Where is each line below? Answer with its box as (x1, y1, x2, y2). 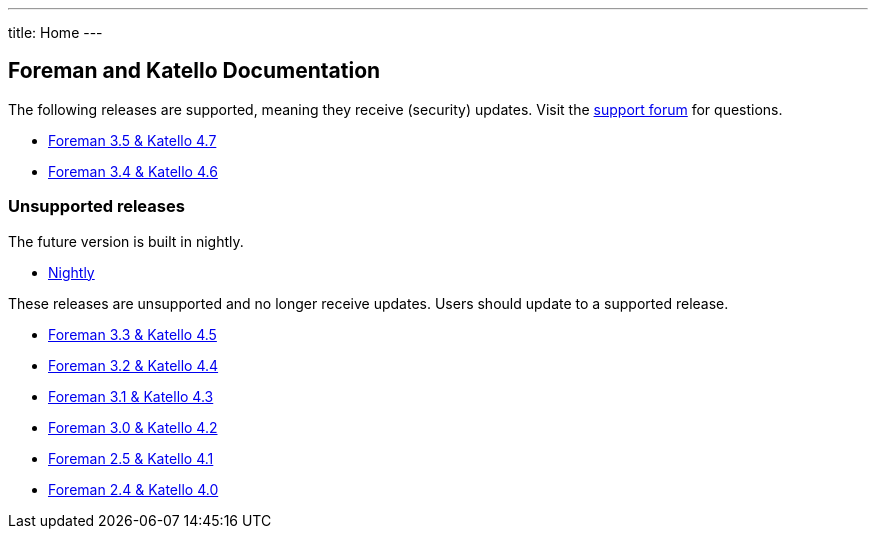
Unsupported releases (8, 196, 185, 217)
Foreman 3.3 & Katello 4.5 (48, 325, 217, 343)
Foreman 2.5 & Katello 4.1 (48, 449, 214, 467)
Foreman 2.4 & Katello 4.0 (48, 480, 219, 498)
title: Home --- (8, 24, 103, 41)
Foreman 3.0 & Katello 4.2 (48, 418, 218, 436)
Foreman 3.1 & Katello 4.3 (48, 387, 214, 405)
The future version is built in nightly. (8, 232, 244, 250)
